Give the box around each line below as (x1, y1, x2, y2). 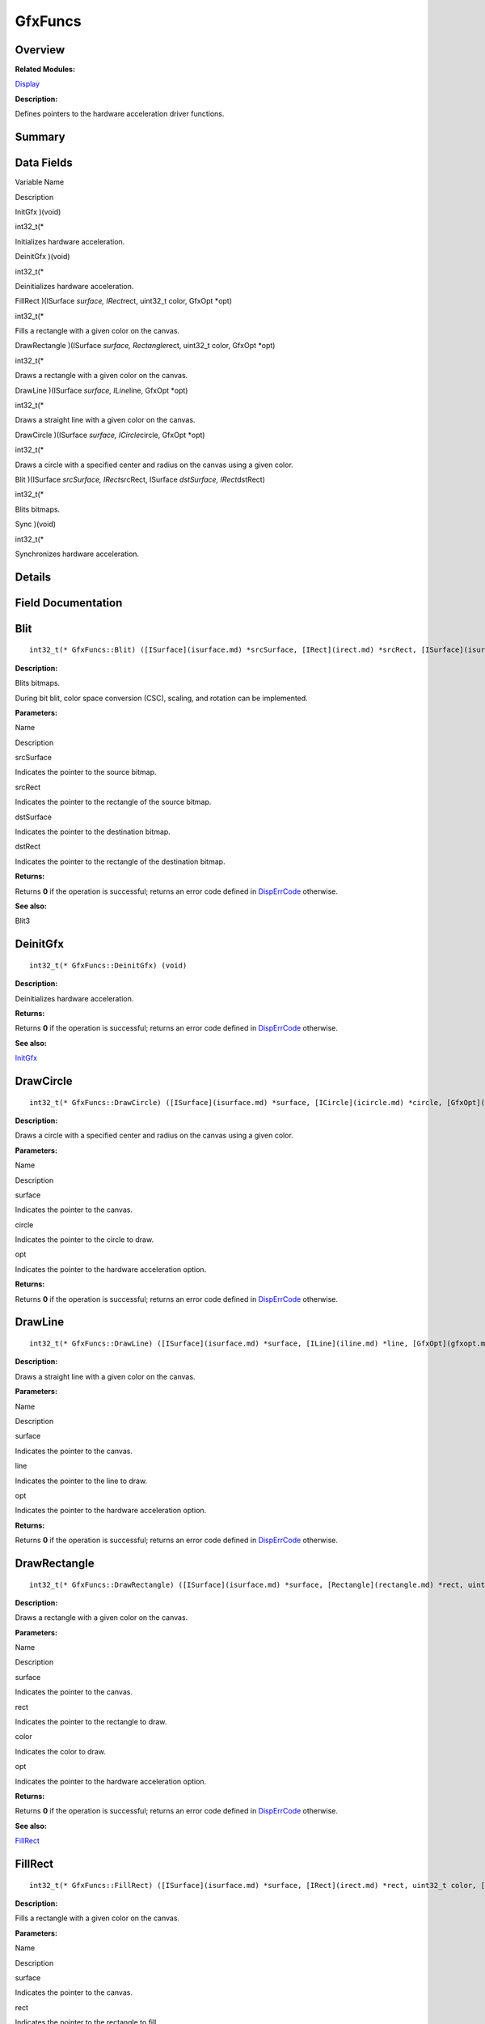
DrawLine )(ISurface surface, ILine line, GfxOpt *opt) (15, 385, 188, 395)
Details (15, 570, 52, 584)
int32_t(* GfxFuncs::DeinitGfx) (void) (29, 960, 188, 970)
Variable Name (15, 177, 65, 187)
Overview (15, 43, 65, 57)
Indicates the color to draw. (15, 1746, 107, 1756)
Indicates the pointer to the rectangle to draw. (15, 1717, 167, 1727)
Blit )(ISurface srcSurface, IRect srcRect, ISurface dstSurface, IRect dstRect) (15, 474, 266, 484)
